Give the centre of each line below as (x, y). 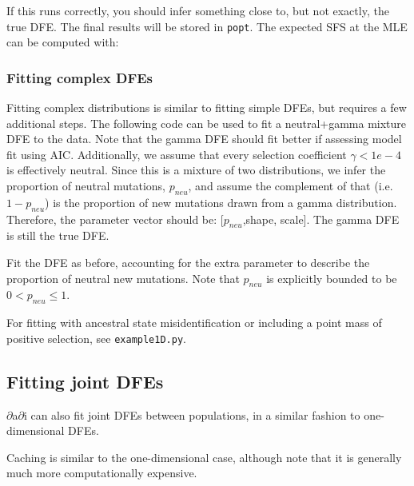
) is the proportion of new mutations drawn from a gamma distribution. (221, 202)
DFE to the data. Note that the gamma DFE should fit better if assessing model (204, 139)
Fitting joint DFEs (85, 381)
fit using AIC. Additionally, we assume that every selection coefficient (177, 154)
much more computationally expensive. (102, 473)
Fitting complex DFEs (80, 77)
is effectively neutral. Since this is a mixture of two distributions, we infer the (196, 170)
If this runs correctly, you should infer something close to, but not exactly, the (198, 10)
